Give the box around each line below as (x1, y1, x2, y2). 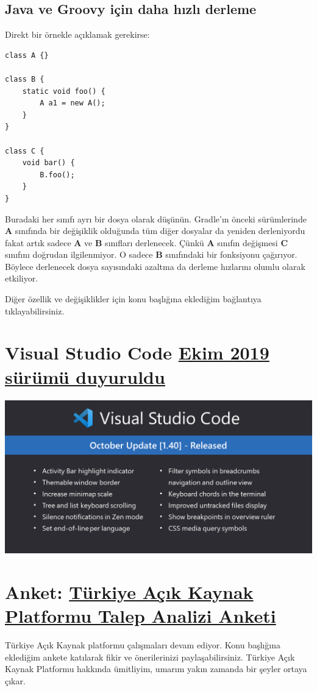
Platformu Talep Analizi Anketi (5, 603, 276, 628)
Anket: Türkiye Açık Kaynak (5, 579, 254, 604)
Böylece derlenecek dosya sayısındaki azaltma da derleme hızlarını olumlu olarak (5, 260, 305, 272)
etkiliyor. (5, 272, 38, 285)
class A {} (5, 51, 49, 60)
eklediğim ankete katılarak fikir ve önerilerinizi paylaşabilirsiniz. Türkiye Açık (5, 650, 295, 663)
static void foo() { (22, 87, 105, 96)
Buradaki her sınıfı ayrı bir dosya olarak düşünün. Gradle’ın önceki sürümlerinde (5, 212, 307, 225)
